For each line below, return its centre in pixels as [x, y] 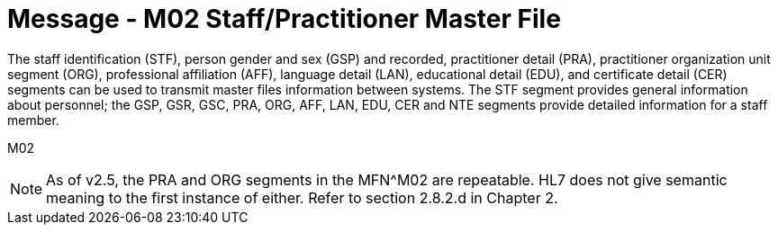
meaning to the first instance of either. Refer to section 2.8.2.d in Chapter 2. [302, 197]
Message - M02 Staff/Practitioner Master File [284, 19]
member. [33, 120]
